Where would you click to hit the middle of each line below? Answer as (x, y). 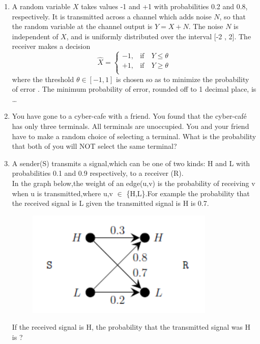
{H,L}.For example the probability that (188, 193)
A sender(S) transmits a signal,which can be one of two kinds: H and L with (131, 163)
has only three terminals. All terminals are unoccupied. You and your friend (131, 126)
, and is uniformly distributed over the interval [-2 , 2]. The (159, 36)
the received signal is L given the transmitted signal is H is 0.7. (110, 203)
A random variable (41, 6)
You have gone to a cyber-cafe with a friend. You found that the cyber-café (129, 116)
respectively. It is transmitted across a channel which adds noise (112, 16)
